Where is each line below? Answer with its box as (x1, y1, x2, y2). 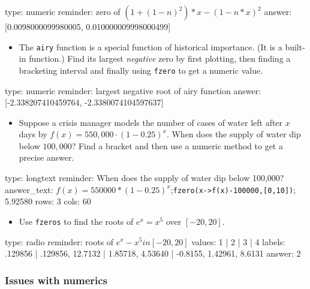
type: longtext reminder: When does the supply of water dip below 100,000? (5, 171, 284, 184)
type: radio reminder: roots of (5, 235, 114, 248)
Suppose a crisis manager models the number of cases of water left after (19, 116, 283, 128)
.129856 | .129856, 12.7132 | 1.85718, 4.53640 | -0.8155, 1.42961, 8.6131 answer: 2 (5, 247, 301, 260)
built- (285, 40, 305, 53)
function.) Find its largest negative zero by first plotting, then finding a (29, 52, 291, 65)
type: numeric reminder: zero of (5, 5, 121, 17)
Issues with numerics (5, 272, 108, 287)
